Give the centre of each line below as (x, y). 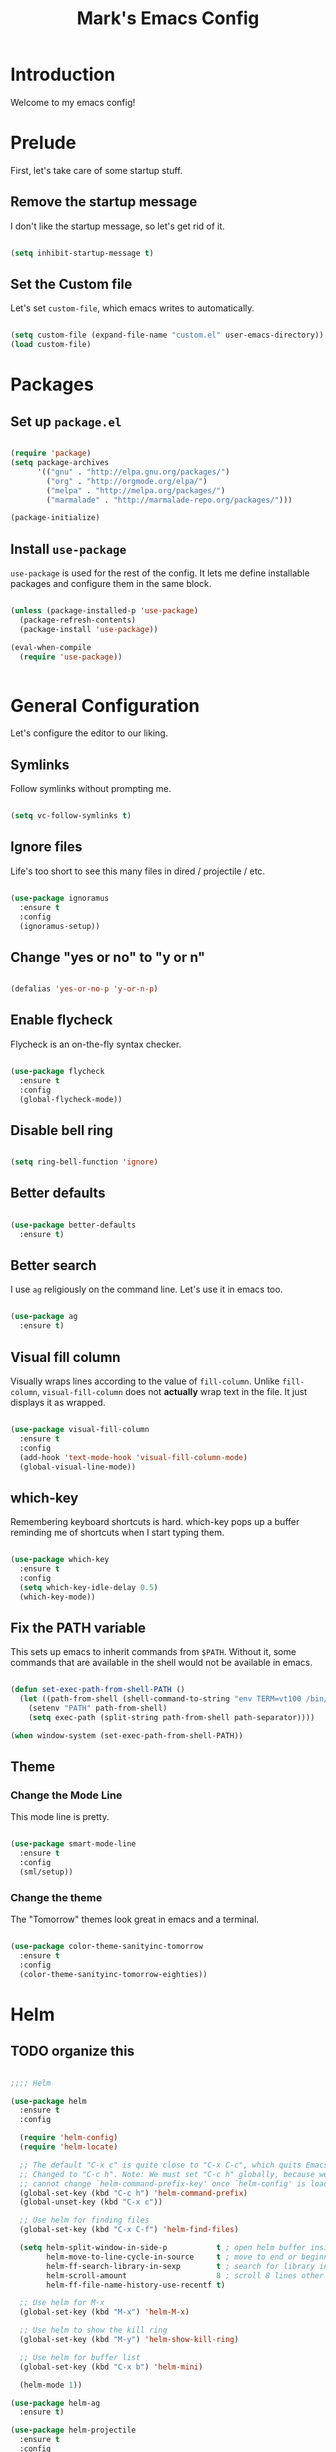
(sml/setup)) (46, 1872)
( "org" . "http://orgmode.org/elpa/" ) (127, 481)
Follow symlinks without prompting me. (91, 789)
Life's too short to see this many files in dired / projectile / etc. (138, 871)
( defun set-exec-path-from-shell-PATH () (98, 1690)
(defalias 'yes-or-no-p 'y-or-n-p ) (84, 989)
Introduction (63, 74)
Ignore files (46, 847)
